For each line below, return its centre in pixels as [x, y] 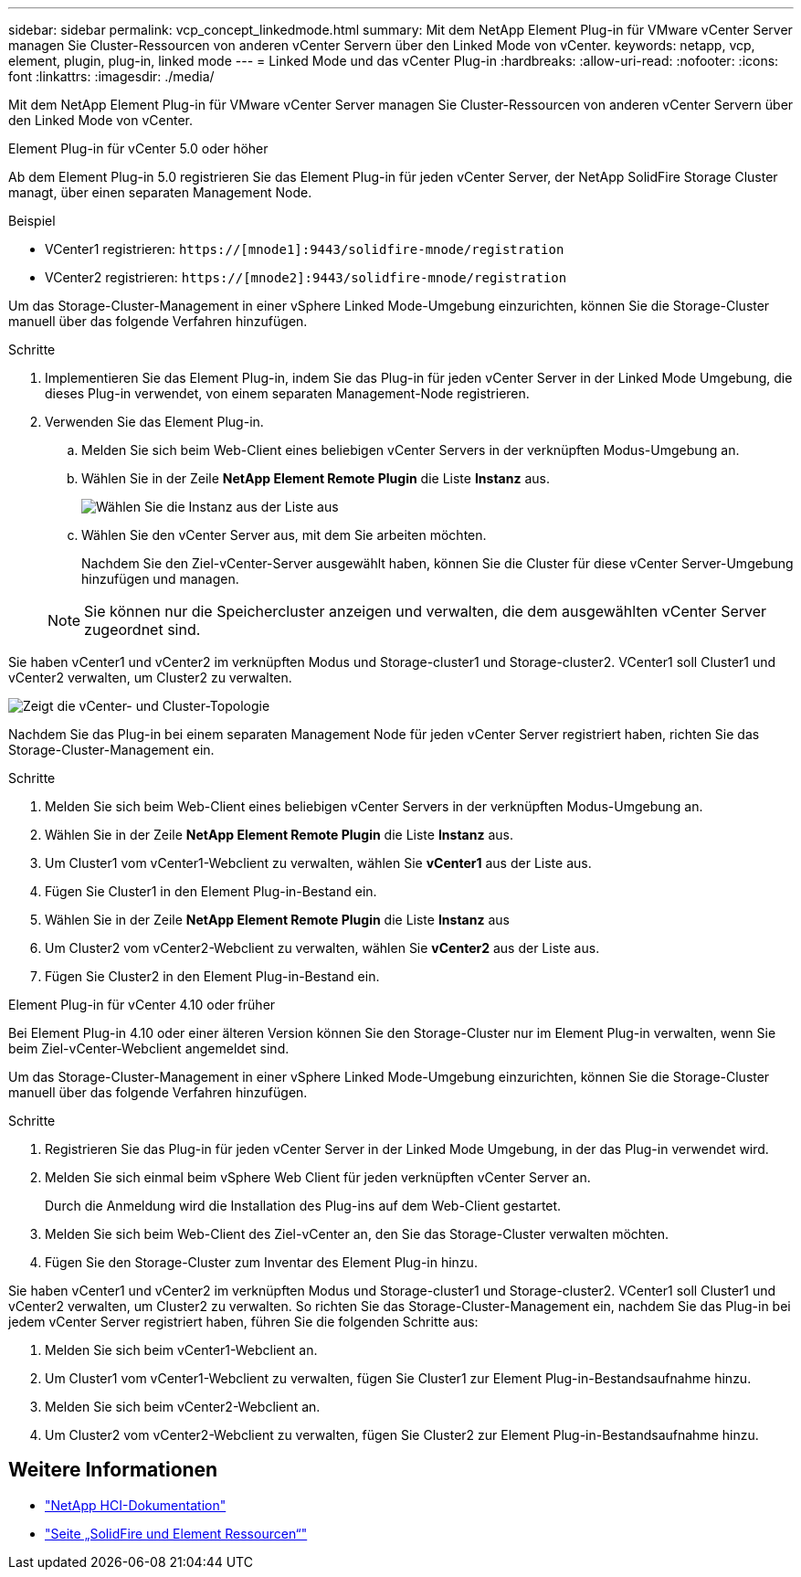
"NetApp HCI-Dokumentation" [136, 1505]
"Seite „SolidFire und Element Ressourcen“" [176, 1533]
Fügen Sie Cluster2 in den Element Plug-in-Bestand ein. [212, 976]
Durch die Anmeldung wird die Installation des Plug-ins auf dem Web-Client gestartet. [303, 1206]
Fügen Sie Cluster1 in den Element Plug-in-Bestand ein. [211, 891]
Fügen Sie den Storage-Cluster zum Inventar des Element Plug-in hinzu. [261, 1262]
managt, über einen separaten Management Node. [160, 192]
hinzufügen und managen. [160, 579]
